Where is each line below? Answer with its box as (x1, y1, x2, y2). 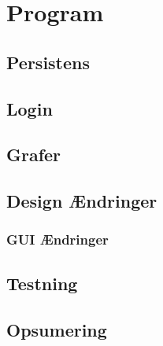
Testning (6, 271, 78, 295)
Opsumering (6, 317, 107, 341)
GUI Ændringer (6, 230, 109, 249)
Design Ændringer (6, 189, 157, 213)
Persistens (6, 50, 91, 74)
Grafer (6, 142, 61, 167)
